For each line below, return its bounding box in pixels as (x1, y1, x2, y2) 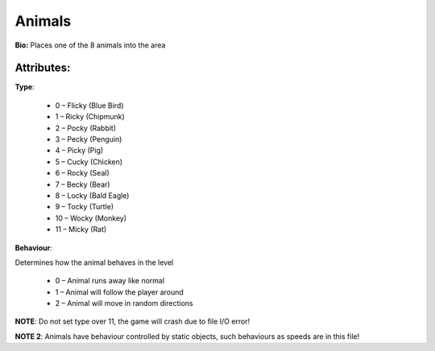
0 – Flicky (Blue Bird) (55, 101, 124, 110)
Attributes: (14, 61, 71, 75)
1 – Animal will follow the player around (55, 287, 184, 297)
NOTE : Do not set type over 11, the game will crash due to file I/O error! (14, 316, 251, 326)
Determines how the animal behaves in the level (14, 258, 174, 267)
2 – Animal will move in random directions (55, 299, 193, 308)
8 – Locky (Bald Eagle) (55, 190, 130, 200)
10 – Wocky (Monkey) (55, 213, 127, 223)
